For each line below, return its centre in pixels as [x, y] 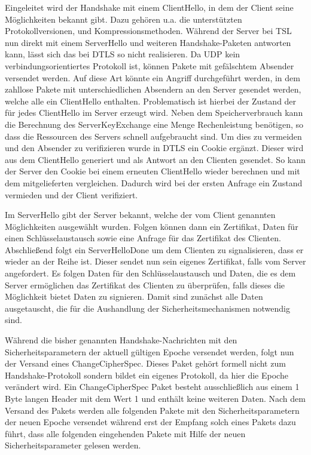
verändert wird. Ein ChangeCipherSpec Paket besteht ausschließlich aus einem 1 [152, 387]
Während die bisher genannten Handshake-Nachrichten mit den [121, 340]
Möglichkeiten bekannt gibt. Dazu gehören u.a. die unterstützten [124, 19]
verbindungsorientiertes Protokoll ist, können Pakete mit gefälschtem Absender [150, 65]
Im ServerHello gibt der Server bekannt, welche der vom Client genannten [140, 215]
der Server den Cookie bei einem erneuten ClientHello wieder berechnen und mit [153, 171]
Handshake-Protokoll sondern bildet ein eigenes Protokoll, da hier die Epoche [147, 375]
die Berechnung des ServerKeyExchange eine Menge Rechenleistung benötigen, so [154, 124]
